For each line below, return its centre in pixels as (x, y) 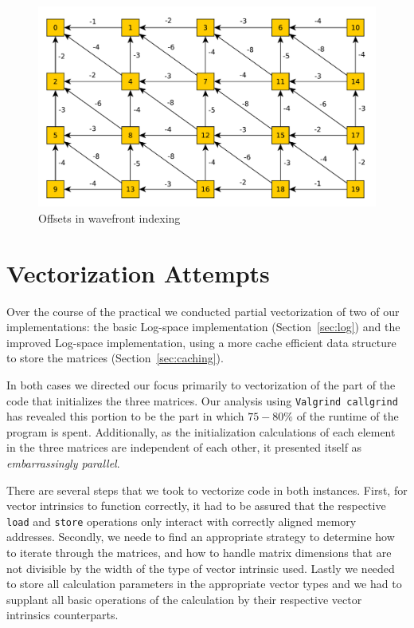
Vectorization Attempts (138, 273)
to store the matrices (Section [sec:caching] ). (115, 358)
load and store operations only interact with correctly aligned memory (182, 521)
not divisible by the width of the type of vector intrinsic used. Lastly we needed (201, 568)
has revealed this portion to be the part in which (125, 416)
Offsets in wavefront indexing (109, 217)
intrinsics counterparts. (62, 615)
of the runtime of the (348, 416)
